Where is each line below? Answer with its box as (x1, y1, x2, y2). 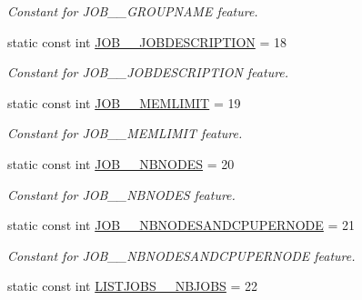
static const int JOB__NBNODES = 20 (7, 154, 235, 173)
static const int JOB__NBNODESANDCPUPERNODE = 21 (7, 215, 356, 235)
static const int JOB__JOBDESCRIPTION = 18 (7, 32, 287, 51)
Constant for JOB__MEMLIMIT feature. (7, 124, 243, 143)
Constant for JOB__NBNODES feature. (7, 185, 236, 204)
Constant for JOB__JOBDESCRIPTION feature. (7, 63, 289, 82)
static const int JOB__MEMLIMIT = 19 (7, 93, 241, 112)
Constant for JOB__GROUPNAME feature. (7, 2, 258, 20)
